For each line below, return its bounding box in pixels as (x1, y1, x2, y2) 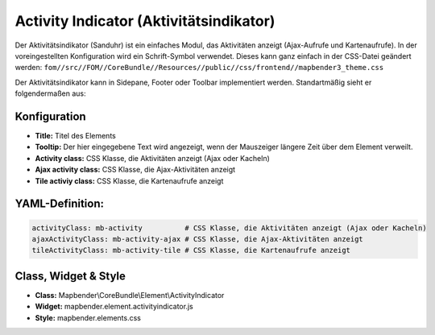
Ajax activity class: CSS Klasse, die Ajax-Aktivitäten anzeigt (35, 165, 236, 175)
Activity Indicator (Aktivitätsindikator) (14, 12, 275, 30)
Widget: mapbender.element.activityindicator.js (35, 302, 193, 312)
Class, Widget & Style (14, 269, 126, 283)
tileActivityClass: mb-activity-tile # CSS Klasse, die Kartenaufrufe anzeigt (31, 246, 350, 255)
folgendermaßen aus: (14, 89, 86, 98)
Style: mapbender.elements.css (35, 312, 141, 322)
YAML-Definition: (14, 197, 105, 211)
